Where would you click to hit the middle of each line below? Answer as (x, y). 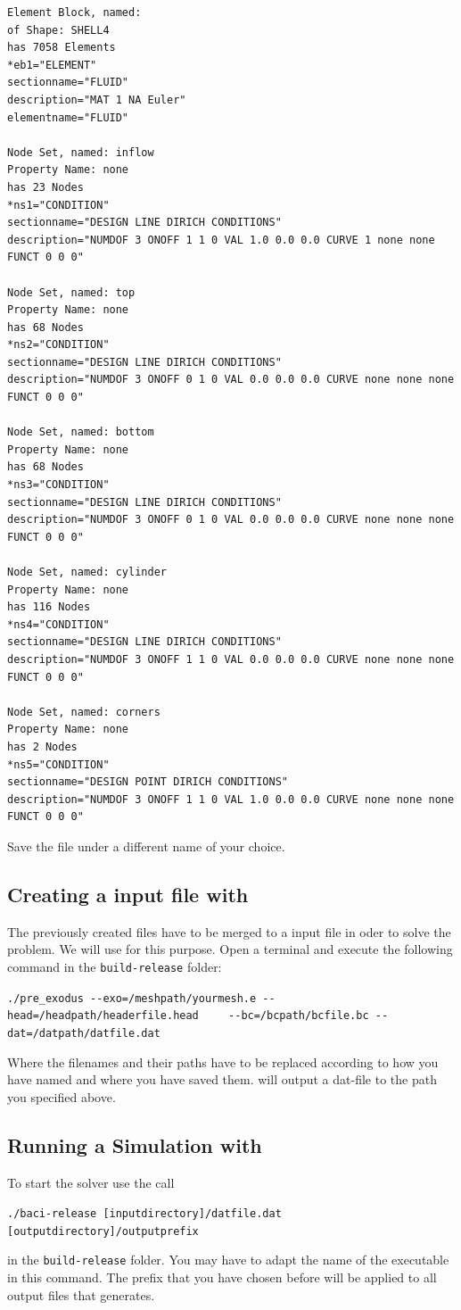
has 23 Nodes (45, 187)
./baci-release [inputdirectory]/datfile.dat (144, 1214)
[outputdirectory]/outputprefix (103, 1231)
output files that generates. (81, 1294)
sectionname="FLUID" (68, 83)
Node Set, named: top (71, 292)
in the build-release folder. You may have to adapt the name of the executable (228, 1260)
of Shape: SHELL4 (58, 30)
